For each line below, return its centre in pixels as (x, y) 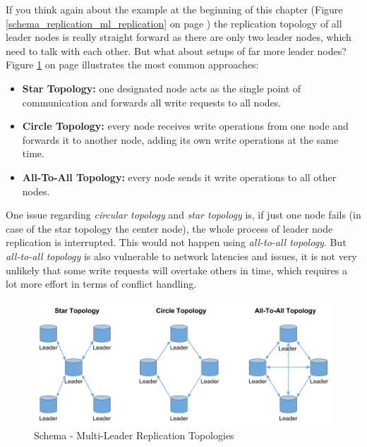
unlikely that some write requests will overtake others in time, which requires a (176, 270)
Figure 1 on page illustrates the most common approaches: (132, 65)
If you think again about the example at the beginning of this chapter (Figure (174, 9)
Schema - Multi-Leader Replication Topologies (134, 435)
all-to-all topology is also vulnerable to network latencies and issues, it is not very (181, 256)
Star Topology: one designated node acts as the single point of (162, 88)
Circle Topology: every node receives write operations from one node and (185, 126)
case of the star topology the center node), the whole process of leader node (169, 228)
